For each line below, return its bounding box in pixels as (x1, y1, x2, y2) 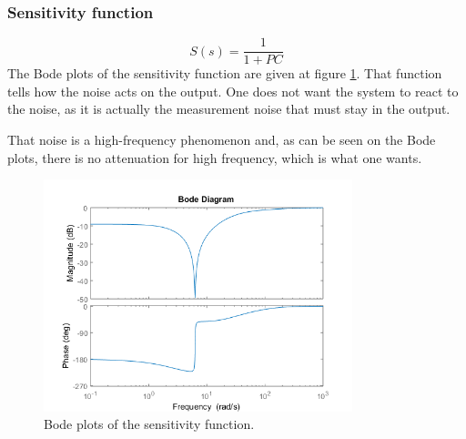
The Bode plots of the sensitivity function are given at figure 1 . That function (7, 64, 442, 83)
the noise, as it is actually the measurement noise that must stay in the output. (7, 99, 451, 118)
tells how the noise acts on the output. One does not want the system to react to (7, 81, 459, 100)
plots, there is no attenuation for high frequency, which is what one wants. (7, 148, 422, 167)
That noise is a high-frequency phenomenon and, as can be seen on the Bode (7, 130, 436, 149)
